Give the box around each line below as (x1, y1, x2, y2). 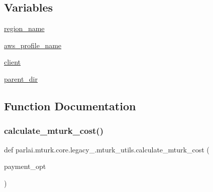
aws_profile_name (4, 40, 62, 50)
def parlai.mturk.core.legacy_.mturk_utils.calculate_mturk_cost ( (4, 144, 209, 154)
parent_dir (4, 73, 38, 84)
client (4, 57, 21, 67)
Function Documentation (4, 98, 136, 113)
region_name (4, 23, 45, 34)
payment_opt (4, 161, 46, 171)
